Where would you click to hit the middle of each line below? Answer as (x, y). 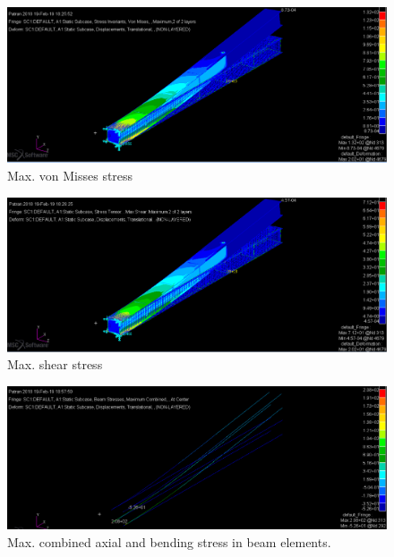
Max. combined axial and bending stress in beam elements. (169, 541)
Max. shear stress (55, 364)
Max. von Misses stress (70, 175)
